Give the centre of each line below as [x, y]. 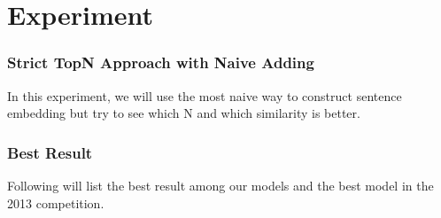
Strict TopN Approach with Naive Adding [161, 62]
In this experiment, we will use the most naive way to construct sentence [205, 95]
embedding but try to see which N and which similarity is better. [184, 113]
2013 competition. [56, 202]
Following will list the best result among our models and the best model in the [220, 185]
